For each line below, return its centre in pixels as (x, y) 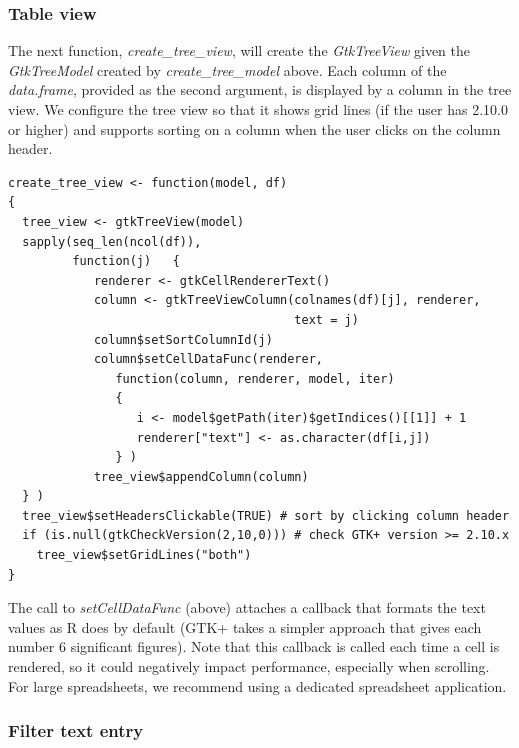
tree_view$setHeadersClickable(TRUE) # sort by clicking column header (266, 515)
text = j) (326, 319)
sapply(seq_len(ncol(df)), (112, 241)
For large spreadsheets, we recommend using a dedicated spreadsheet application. (257, 685)
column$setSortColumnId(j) (183, 339)
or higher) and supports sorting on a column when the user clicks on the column (254, 128)
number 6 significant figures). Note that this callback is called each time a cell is (254, 646)
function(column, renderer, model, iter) (255, 378)
